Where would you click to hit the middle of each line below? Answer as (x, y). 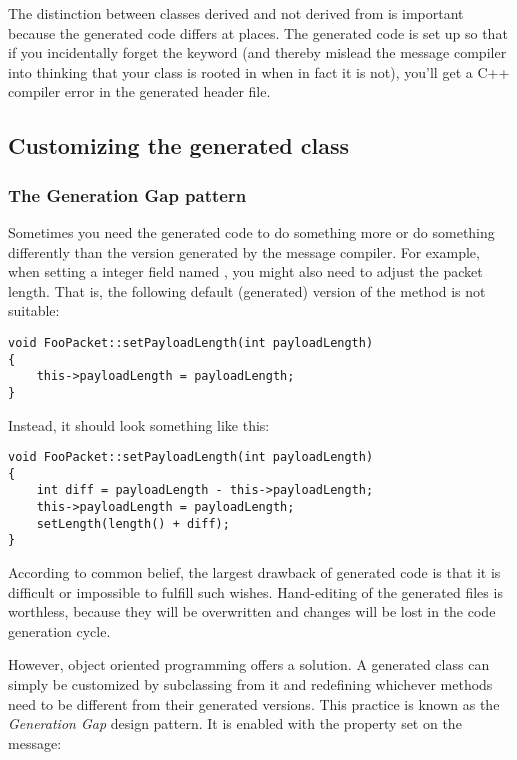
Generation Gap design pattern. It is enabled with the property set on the (235, 723)
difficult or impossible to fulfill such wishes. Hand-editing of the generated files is (255, 591)
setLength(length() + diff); (133, 523)
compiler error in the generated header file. (139, 91)
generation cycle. (59, 630)
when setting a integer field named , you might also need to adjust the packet (245, 271)
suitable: (34, 310)
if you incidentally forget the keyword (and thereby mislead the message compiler (257, 52)
